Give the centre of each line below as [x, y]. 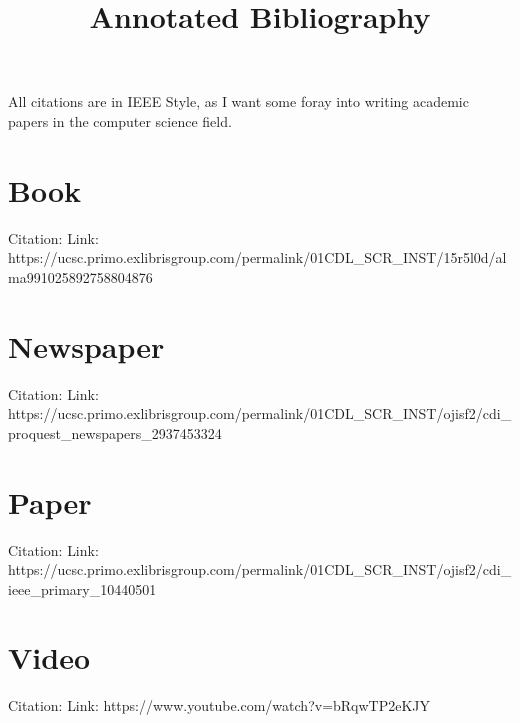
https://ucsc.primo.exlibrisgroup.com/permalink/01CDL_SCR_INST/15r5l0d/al [257, 257]
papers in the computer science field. [120, 120]
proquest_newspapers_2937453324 [115, 432]
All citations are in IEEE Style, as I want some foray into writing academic [238, 101]
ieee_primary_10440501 [82, 588]
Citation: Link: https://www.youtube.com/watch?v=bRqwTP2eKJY [219, 705]
